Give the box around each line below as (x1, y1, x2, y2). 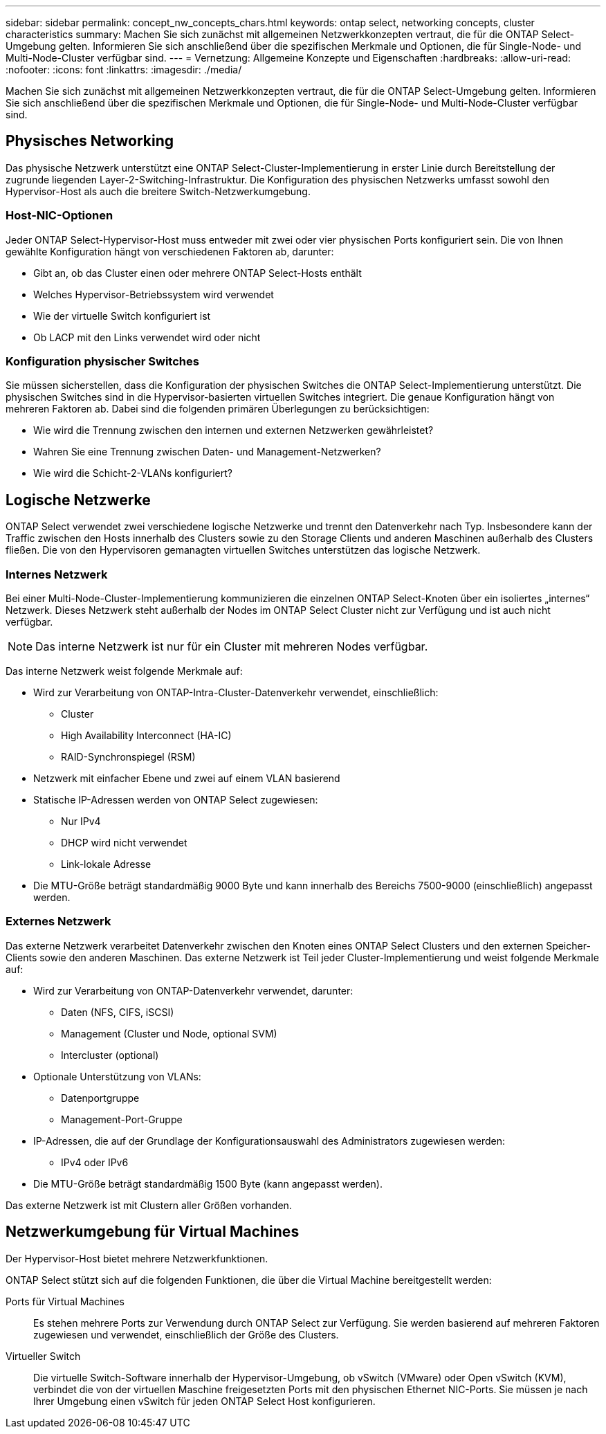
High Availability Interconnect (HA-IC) (61, 729, 232, 741)
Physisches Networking (6, 132, 174, 150)
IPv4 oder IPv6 (61, 1156, 129, 1168)
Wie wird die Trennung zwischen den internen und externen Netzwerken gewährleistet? (33, 424, 434, 437)
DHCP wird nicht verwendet (61, 836, 187, 848)
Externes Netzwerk (6, 914, 111, 929)
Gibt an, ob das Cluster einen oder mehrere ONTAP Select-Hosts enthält (33, 266, 362, 279)
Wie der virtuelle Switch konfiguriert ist (33, 309, 211, 322)
